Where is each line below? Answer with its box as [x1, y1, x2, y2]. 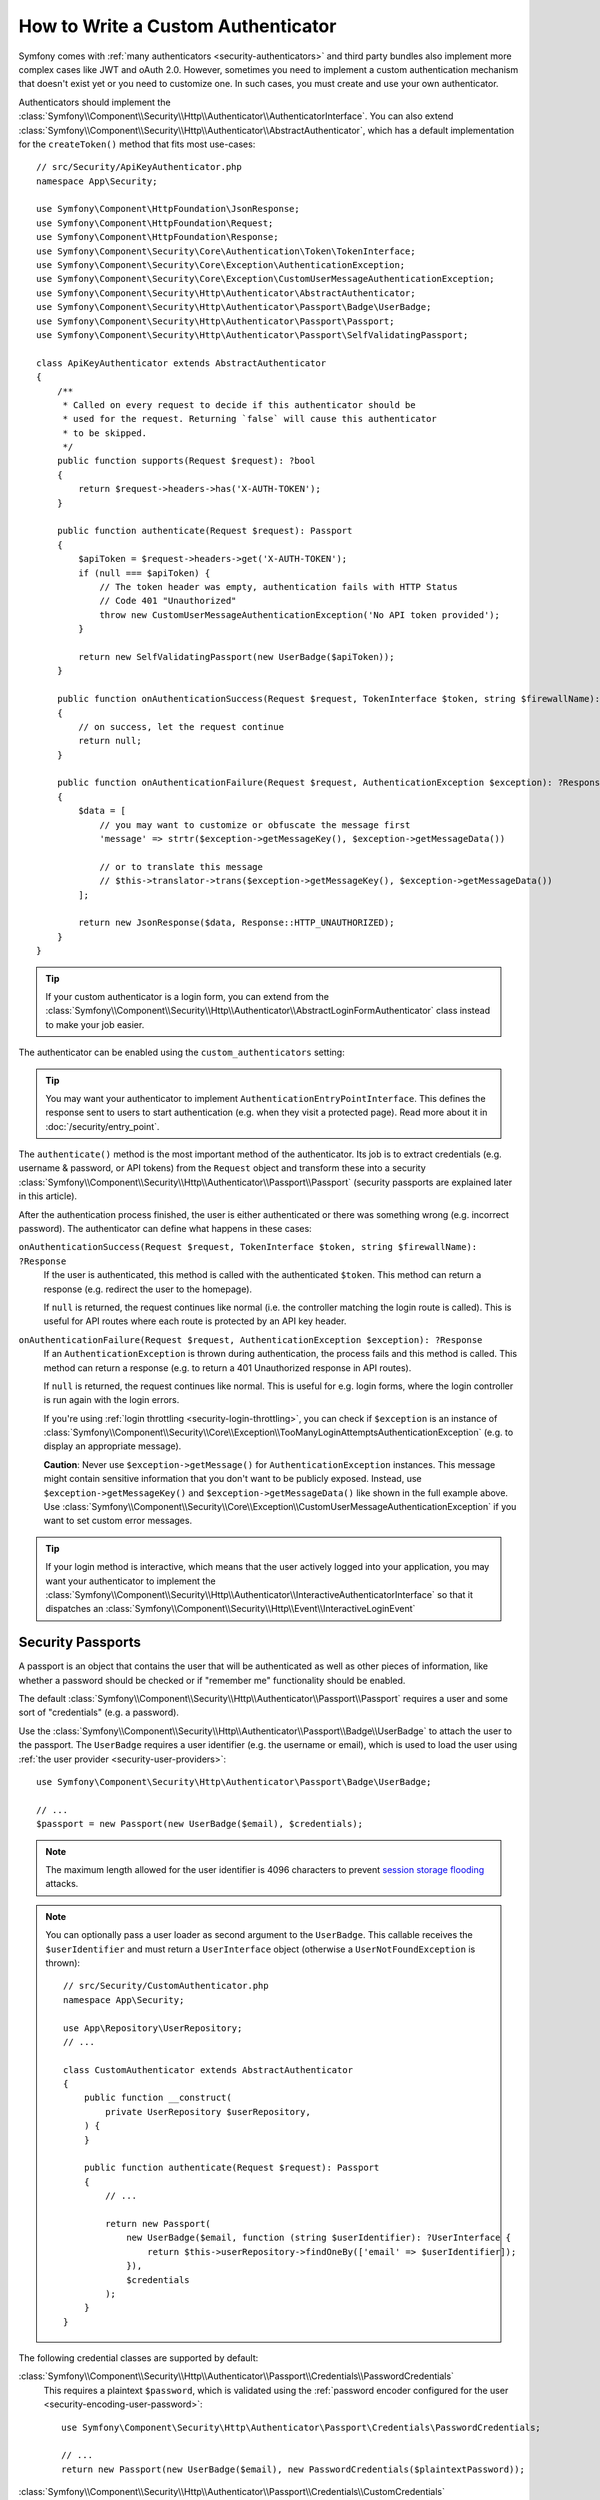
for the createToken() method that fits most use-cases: [18, 138, 256, 150]
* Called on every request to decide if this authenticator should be [62, 399, 416, 410]
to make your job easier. [45, 1018, 145, 1030]
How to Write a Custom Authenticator [18, 15, 337, 37]
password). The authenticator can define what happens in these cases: [18, 1223, 312, 1235]
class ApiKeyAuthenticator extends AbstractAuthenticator [36, 357, 327, 369]
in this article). [18, 1190, 78, 1202]
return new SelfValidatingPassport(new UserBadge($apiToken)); [78, 651, 395, 662]
